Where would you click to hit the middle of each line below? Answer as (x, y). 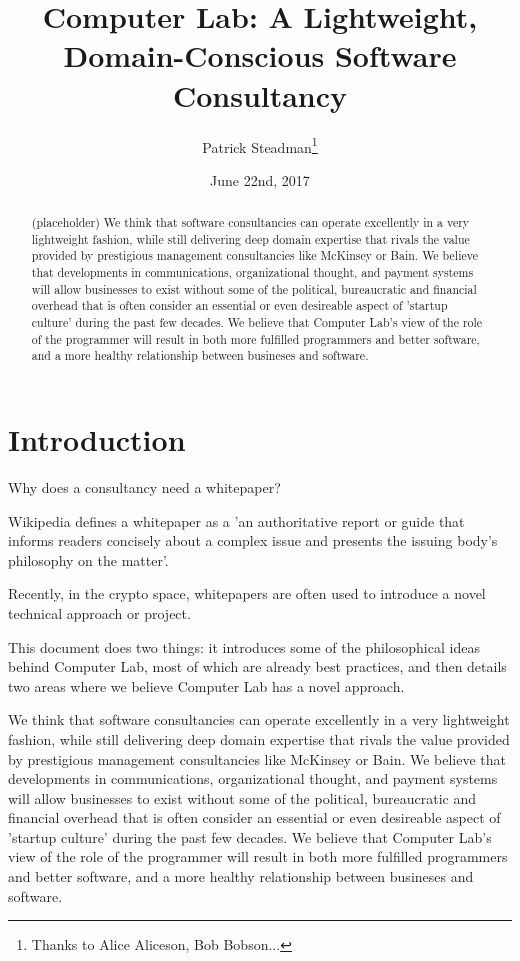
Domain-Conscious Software (260, 55)
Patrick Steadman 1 (260, 145)
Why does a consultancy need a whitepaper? (144, 486)
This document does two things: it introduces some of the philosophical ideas (244, 646)
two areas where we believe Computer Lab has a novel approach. (206, 685)
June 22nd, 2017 (260, 179)
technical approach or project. (99, 612)
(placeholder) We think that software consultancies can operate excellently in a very (250, 222)
